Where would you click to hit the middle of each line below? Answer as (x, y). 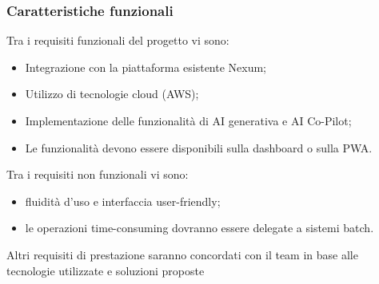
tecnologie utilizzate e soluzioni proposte (106, 270)
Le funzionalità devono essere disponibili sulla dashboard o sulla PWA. (199, 147)
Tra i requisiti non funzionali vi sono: (98, 174)
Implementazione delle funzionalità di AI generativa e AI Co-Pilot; (188, 120)
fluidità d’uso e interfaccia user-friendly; (123, 201)
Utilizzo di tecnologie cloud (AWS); (112, 94)
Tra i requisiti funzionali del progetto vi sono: (118, 40)
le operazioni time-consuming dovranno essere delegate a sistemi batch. (199, 228)
